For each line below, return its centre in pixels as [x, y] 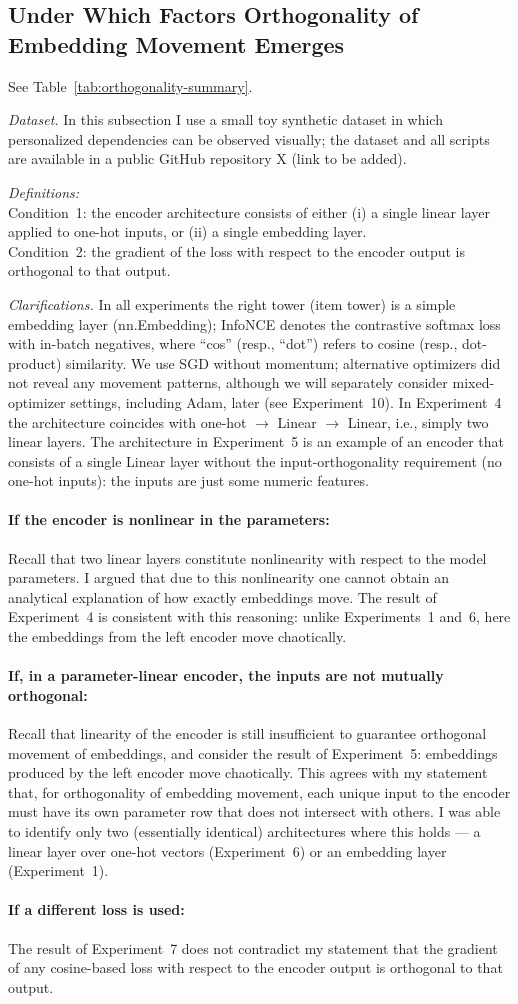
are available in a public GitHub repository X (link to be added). [207, 158]
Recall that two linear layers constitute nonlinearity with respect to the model [247, 557]
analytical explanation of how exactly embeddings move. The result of [222, 596]
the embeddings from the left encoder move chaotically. [177, 636]
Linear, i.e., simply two [418, 421]
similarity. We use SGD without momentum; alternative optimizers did [283, 362]
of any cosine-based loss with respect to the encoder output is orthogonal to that [255, 967]
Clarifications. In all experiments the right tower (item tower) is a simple [232, 303]
